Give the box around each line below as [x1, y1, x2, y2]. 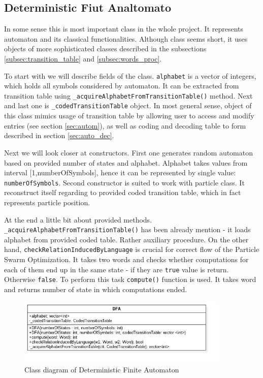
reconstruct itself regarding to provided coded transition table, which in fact [4, 187, 241, 198]
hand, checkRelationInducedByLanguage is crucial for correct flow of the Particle [4, 244, 259, 255]
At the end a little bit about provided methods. [4, 214, 152, 225]
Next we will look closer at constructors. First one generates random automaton [4, 147, 253, 157]
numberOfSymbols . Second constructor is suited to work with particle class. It [4, 177, 245, 187]
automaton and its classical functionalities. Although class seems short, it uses [4, 33, 248, 44]
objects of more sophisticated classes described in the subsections [4, 43, 207, 54]
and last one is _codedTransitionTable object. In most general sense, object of [4, 100, 252, 111]
